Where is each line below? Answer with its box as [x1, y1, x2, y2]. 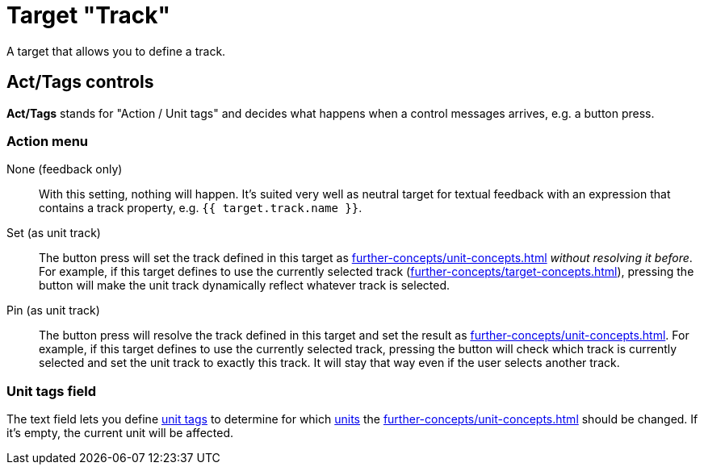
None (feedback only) [6, 162, 123, 177]
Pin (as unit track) [6, 303, 100, 318]
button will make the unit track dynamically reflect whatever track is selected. [39, 278, 450, 293]
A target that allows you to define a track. [6, 44, 226, 58]
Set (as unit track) [6, 226, 101, 240]
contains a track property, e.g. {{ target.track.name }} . [39, 201, 362, 215]
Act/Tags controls [6, 72, 154, 93]
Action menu [6, 132, 89, 149]
